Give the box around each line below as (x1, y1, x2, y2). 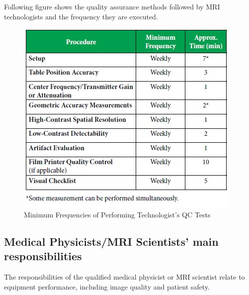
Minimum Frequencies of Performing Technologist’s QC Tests (24, 209, 211, 219)
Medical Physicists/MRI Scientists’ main (4, 233, 219, 249)
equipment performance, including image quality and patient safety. (4, 281, 210, 292)
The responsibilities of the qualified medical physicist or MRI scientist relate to (4, 271, 245, 282)
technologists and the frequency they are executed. (4, 11, 158, 21)
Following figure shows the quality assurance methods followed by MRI (4, 1, 220, 11)
